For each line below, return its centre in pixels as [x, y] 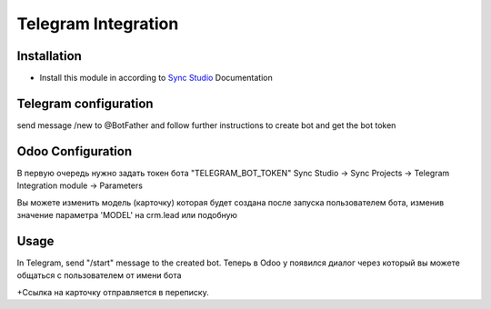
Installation [49, 56]
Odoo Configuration [74, 151]
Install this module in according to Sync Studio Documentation [156, 78]
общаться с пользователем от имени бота [99, 275]
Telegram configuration [85, 103]
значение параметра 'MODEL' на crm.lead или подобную [127, 215]
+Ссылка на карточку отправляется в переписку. [113, 292]
